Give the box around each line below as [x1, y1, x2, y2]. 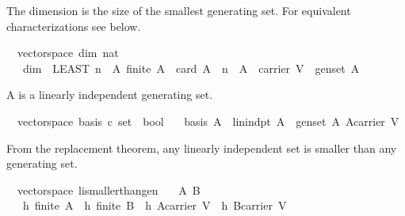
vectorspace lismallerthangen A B [17, 181, 201, 198]
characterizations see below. [6, 17, 141, 34]
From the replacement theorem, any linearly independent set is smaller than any [6, 139, 397, 156]
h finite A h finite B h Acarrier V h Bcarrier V [22, 197, 287, 214]
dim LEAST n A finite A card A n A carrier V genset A [22, 59, 360, 76]
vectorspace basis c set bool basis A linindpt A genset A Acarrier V [17, 112, 399, 129]
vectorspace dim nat [17, 44, 119, 61]
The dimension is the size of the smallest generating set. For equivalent [6, 2, 351, 18]
